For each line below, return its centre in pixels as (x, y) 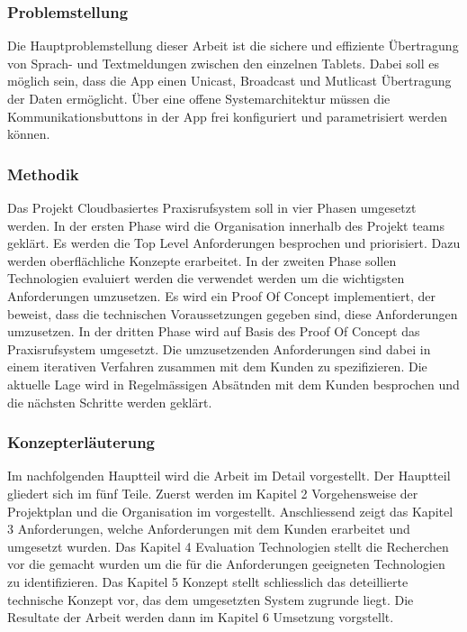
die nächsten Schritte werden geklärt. (110, 402)
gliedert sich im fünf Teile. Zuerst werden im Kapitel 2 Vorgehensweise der (213, 493)
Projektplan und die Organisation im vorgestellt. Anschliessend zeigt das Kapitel (230, 511)
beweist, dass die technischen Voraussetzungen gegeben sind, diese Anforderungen (233, 313)
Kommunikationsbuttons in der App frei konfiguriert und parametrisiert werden (228, 116)
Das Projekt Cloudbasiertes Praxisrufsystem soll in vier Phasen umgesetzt (212, 207)
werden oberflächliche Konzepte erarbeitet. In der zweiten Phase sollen (202, 260)
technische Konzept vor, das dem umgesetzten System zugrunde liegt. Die (211, 599)
